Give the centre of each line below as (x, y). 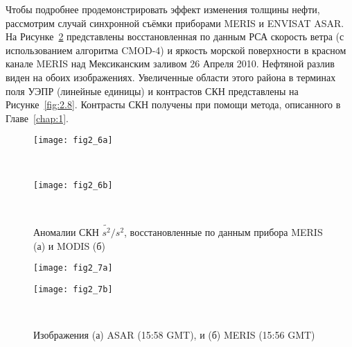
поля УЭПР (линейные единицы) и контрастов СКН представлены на (152, 91)
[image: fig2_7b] (73, 289)
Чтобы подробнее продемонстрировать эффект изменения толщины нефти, (163, 9)
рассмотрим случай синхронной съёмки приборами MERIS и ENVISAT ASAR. (175, 23)
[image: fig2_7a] (73, 268)
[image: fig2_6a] (73, 141)
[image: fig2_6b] (73, 185)
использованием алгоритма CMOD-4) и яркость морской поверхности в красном (176, 50)
